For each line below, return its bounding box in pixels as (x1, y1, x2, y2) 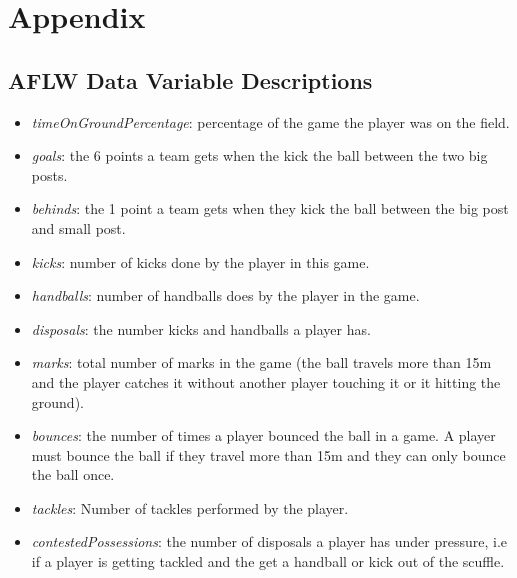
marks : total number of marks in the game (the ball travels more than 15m (31, 352, 492, 373)
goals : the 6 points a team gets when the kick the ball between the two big (31, 145, 488, 166)
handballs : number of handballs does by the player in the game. (31, 285, 420, 306)
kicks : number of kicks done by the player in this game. (31, 251, 370, 272)
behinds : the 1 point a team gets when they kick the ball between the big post (31, 198, 509, 219)
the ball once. (31, 464, 115, 485)
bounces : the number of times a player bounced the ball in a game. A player (31, 425, 496, 446)
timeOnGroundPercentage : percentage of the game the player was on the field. (31, 111, 510, 132)
